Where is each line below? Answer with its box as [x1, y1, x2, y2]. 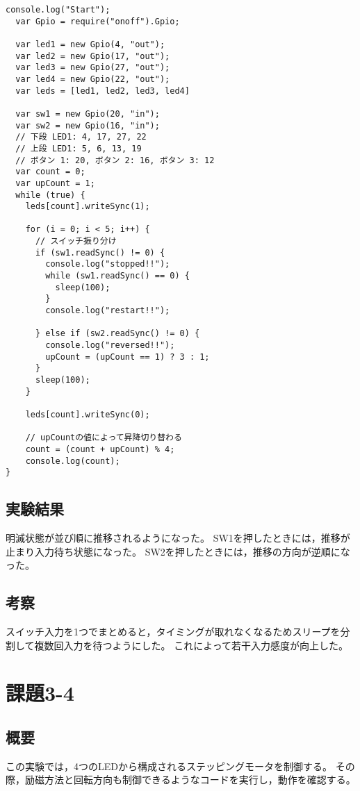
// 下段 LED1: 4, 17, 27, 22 [15, 132, 147, 142]
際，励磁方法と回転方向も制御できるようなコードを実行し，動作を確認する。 [6, 772, 356, 787]
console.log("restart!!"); [45, 306, 170, 316]
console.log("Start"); [6, 5, 111, 15]
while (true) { [15, 190, 85, 200]
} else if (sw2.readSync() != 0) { [35, 328, 200, 339]
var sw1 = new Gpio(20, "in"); [15, 108, 160, 119]
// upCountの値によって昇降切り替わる [25, 433, 182, 443]
